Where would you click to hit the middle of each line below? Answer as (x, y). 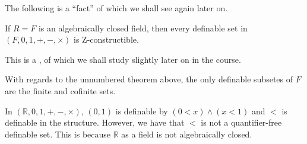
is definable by (142, 111)
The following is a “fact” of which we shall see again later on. (116, 8)
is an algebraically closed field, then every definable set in (143, 28)
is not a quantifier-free (241, 122)
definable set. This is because (58, 134)
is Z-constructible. (106, 39)
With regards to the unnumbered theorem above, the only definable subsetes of (149, 79)
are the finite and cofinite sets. (60, 90)
